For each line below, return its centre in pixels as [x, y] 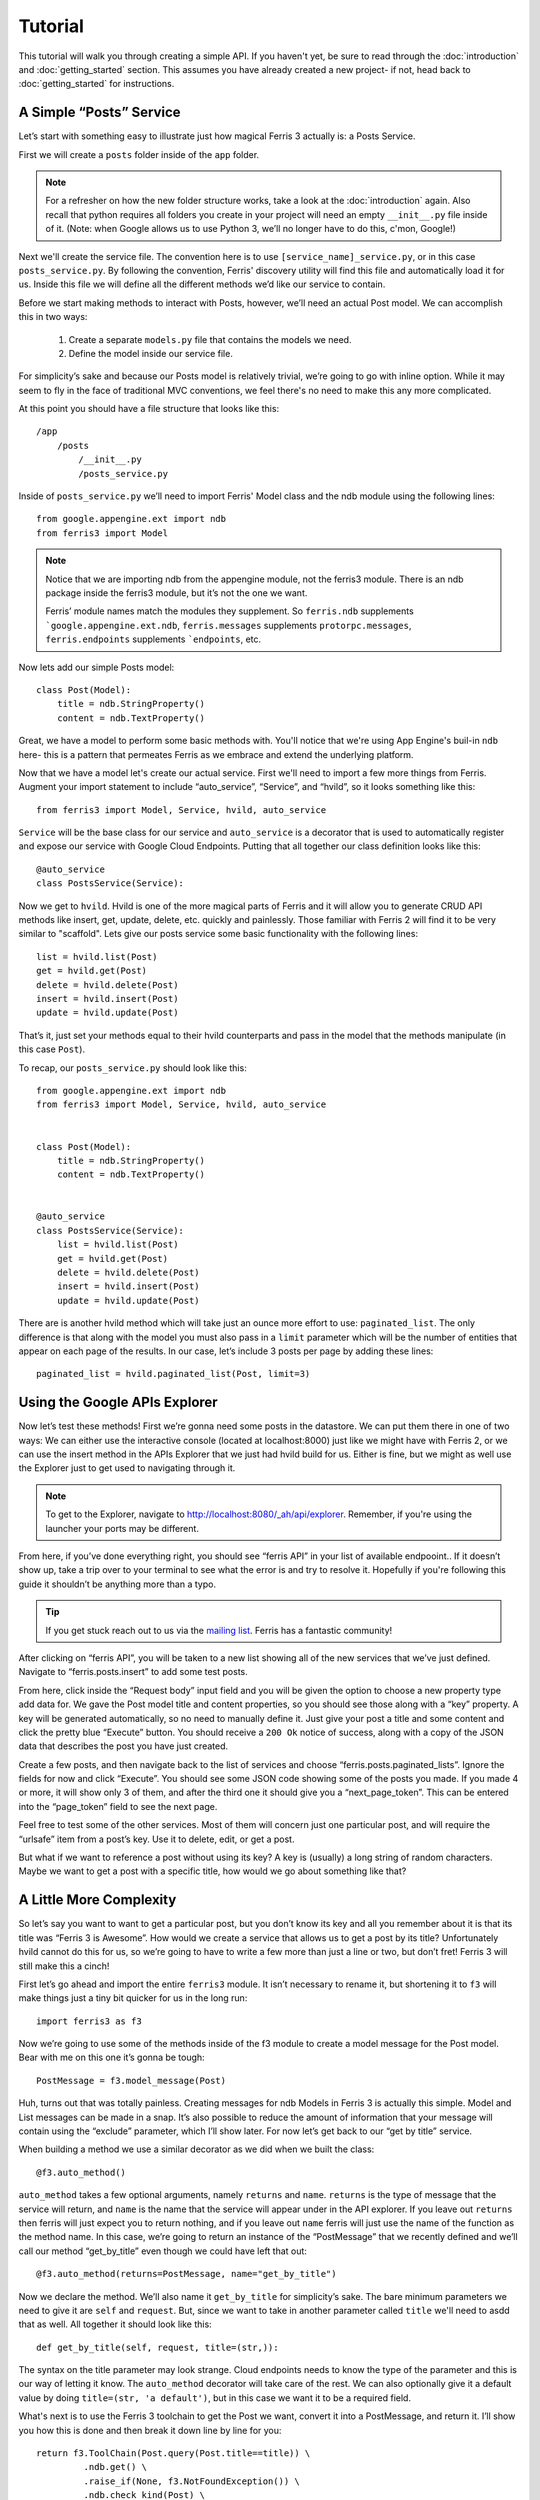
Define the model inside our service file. [151, 353]
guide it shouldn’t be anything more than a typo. [117, 1584]
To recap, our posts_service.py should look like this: [132, 1067]
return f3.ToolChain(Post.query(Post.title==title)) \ [173, 2453]
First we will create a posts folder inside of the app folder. [139, 154]
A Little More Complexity [97, 1900]
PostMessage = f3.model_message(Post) [131, 2080]
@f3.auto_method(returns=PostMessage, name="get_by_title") [186, 2274]
